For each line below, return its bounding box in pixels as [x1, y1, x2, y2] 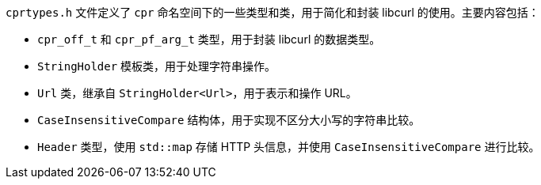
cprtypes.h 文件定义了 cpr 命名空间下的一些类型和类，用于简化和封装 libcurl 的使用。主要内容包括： [6, 6, 539, 19]
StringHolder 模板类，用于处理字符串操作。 [37, 59, 276, 73]
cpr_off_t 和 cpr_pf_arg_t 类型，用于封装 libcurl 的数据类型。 [37, 32, 381, 46]
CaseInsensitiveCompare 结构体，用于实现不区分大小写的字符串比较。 [37, 113, 421, 126]
